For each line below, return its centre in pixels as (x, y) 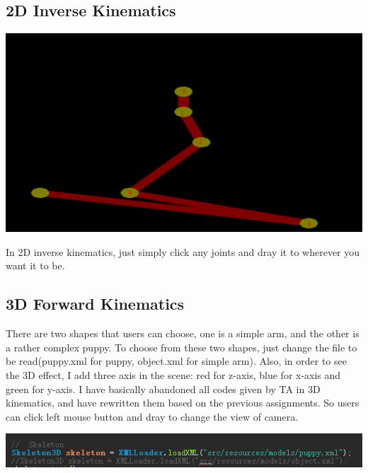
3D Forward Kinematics (95, 304)
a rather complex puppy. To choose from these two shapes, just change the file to (182, 347)
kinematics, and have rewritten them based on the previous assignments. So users (183, 403)
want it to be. (35, 265)
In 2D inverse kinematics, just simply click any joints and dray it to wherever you (183, 251)
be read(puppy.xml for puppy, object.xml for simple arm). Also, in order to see (176, 361)
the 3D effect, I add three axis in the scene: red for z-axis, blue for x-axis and (173, 375)
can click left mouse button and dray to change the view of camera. (152, 416)
